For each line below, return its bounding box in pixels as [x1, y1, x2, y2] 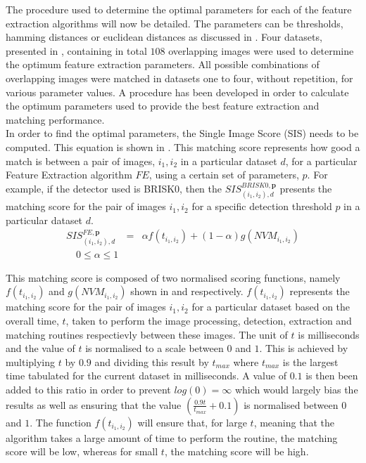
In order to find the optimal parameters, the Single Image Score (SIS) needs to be [6, 126, 359, 141]
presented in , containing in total [6, 43, 147, 58]
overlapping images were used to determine [168, 43, 354, 58]
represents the [289, 284, 350, 299]
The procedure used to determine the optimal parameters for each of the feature [6, 2, 352, 16]
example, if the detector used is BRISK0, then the [6, 181, 222, 195]
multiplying [6, 354, 56, 369]
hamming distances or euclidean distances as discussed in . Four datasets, [6, 30, 322, 44]
